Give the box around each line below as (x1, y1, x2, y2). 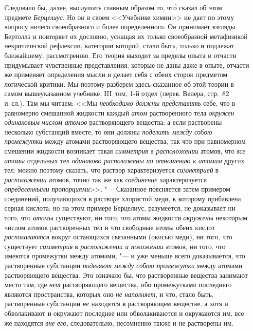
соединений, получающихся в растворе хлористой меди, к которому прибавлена (4, 193, 241, 203)
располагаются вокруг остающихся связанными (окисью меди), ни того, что (4, 232, 232, 242)
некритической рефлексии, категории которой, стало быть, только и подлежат (4, 40, 235, 51)
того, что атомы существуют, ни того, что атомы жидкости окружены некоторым (4, 213, 248, 223)
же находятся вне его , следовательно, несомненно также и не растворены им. (4, 317, 234, 328)
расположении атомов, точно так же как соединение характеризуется (4, 174, 207, 184)
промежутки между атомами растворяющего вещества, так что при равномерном (4, 136, 246, 146)
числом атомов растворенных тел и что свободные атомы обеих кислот (4, 222, 215, 232)
